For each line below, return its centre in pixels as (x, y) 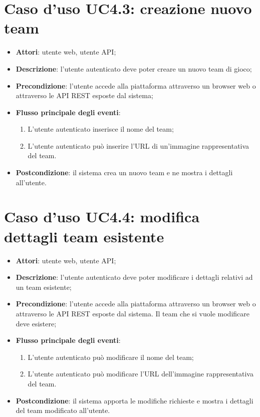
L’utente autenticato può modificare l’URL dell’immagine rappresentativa (141, 374)
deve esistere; (36, 323)
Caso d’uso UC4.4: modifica (102, 217)
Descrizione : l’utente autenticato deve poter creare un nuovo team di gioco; (134, 68)
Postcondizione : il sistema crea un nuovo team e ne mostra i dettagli (124, 172)
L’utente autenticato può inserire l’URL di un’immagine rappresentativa (139, 145)
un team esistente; (44, 287)
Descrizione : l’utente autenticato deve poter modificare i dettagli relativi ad (134, 277)
